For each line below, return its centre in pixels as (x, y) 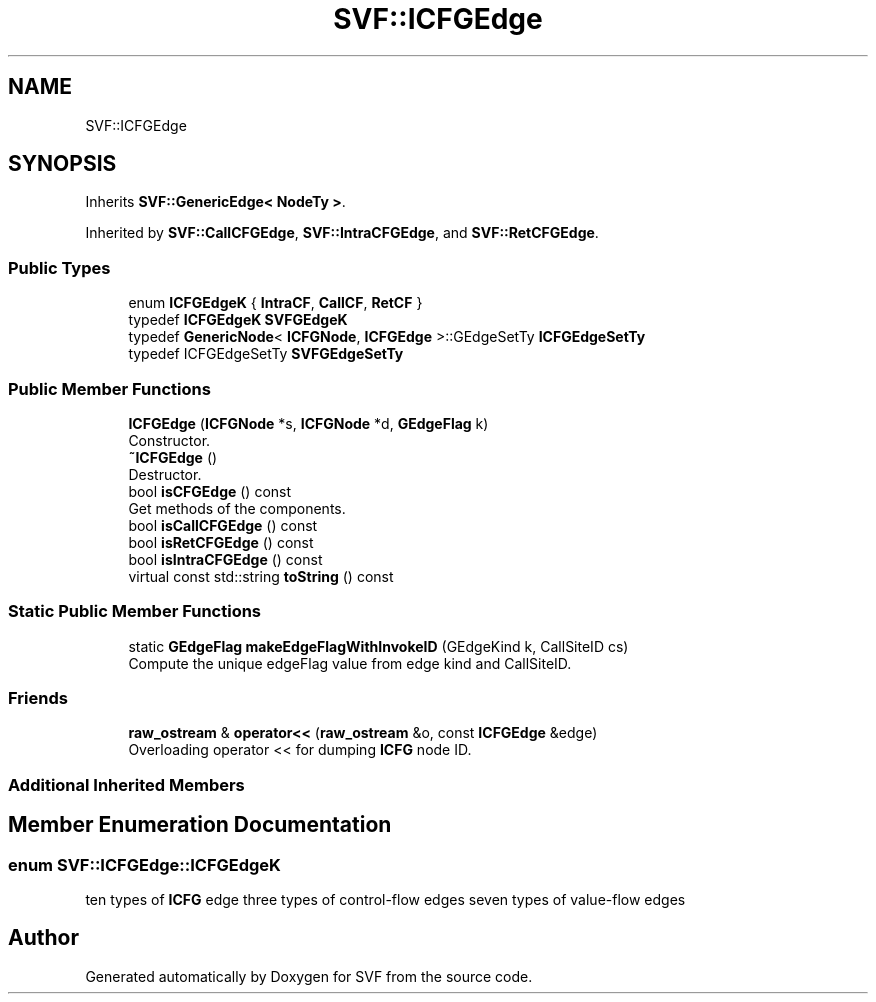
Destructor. (165, 474)
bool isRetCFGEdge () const (221, 542)
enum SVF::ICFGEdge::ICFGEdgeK (144, 864)
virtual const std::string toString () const (261, 576)
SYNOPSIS (62, 164)
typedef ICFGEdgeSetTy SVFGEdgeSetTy (266, 354)
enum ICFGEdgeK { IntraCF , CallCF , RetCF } (275, 303)
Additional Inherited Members (126, 784)
